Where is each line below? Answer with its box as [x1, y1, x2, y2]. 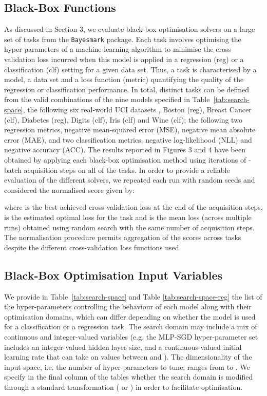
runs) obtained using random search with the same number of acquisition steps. [4, 222, 255, 232]
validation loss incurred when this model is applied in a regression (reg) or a [4, 54, 244, 65]
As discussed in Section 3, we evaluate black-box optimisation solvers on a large [4, 24, 255, 34]
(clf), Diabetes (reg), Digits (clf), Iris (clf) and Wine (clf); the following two [4, 114, 242, 125]
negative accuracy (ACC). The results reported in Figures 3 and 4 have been [4, 144, 245, 155]
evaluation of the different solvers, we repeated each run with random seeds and [4, 174, 255, 185]
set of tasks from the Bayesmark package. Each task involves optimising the [4, 33, 241, 44]
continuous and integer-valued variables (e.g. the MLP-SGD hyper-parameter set [4, 331, 258, 342]
